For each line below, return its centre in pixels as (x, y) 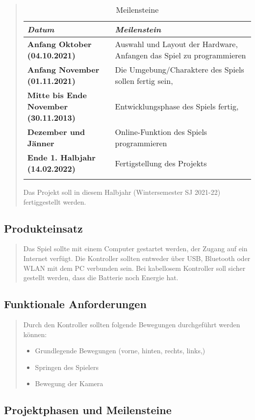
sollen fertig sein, (144, 81)
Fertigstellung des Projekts (161, 163)
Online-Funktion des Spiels (161, 132)
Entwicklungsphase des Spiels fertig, (177, 106)
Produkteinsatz (43, 228)
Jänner (41, 143)
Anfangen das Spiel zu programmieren (180, 55)
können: (35, 334)
